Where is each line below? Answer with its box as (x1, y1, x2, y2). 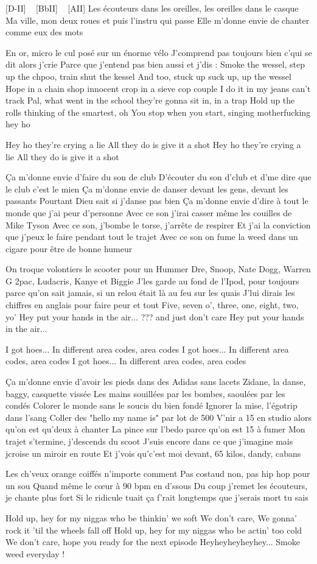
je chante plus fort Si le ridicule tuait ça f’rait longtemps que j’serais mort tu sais (5, 491, 308, 504)
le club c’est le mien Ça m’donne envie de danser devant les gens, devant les (5, 182, 288, 195)
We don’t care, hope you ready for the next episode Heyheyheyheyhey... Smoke (5, 535, 300, 548)
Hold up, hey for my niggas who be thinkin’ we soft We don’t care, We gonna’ (5, 511, 297, 524)
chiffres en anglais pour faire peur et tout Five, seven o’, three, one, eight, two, (5, 298, 299, 311)
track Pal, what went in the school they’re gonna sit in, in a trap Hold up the (5, 94, 295, 107)
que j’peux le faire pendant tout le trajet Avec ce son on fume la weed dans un (5, 230, 298, 243)
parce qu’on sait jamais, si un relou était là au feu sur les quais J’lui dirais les (5, 286, 295, 299)
